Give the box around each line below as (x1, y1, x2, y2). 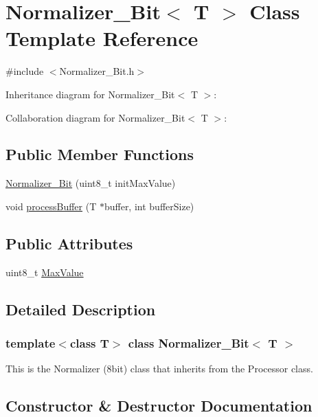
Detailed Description (5, 298, 156, 319)
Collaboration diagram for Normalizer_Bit (5, 110, 185, 124)
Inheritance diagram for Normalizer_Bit (5, 87, 175, 101)
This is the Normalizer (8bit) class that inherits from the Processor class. (5, 361, 313, 376)
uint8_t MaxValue (5, 264, 84, 279)
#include (5, 64, 44, 78)
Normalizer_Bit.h (59, 64, 135, 78)
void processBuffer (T (5, 199, 97, 213)
